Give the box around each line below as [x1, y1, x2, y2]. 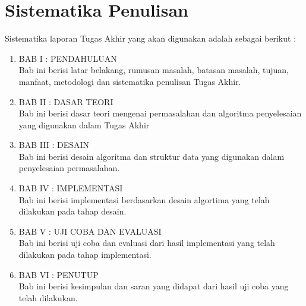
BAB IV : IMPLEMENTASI [18, 182, 123, 194]
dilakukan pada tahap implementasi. [18, 248, 152, 261]
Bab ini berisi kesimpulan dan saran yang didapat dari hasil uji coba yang [18, 280, 289, 292]
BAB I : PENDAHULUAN [18, 52, 117, 64]
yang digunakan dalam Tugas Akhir [18, 118, 150, 131]
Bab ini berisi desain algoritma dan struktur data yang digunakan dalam [18, 150, 285, 162]
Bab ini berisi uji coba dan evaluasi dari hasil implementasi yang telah [18, 236, 275, 249]
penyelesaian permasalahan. [18, 162, 120, 174]
